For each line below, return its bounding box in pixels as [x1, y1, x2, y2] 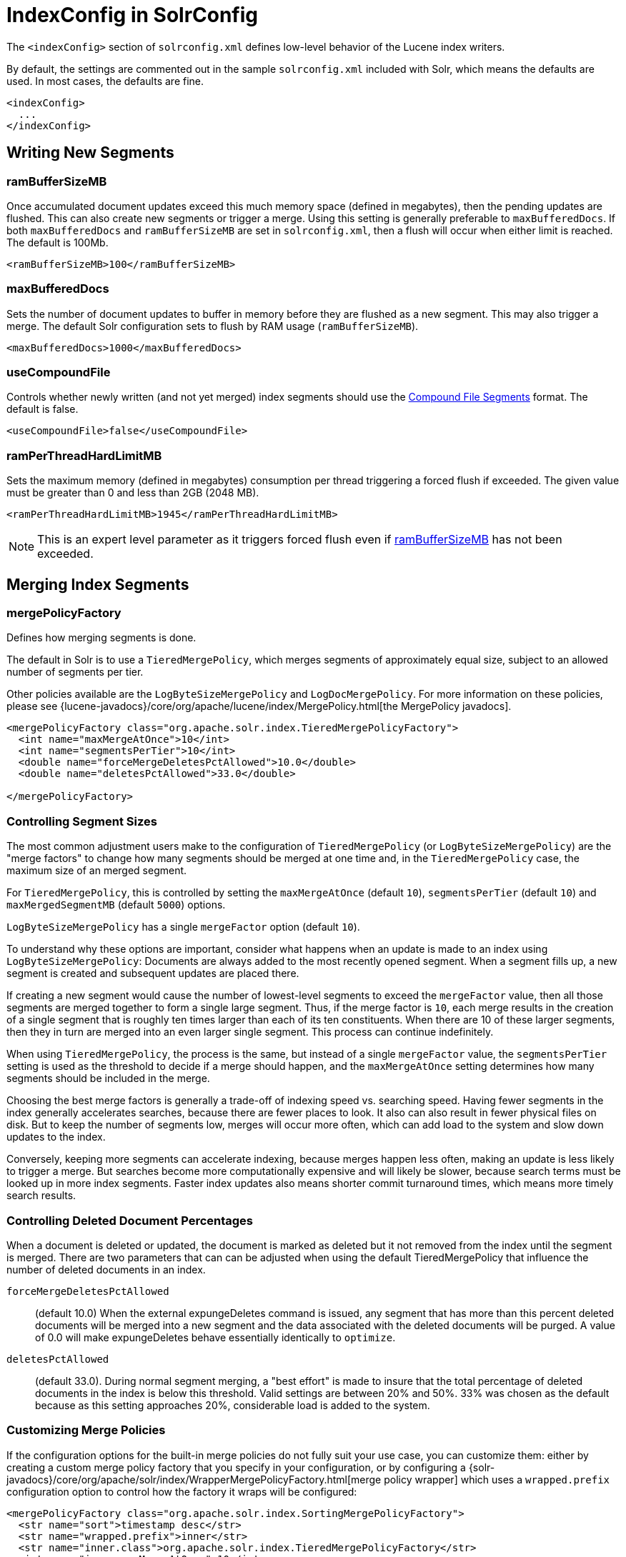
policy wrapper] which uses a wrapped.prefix [384, 1473, 610, 1486]
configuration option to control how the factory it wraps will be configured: [6, 1485, 357, 1498]
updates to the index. [6, 1131, 106, 1143]
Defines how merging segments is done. [6, 631, 197, 644]
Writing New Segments [6, 144, 174, 162]
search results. [6, 1189, 76, 1202]
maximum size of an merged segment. [6, 864, 187, 877]
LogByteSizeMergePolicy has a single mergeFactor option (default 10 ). [6, 921, 360, 933]
